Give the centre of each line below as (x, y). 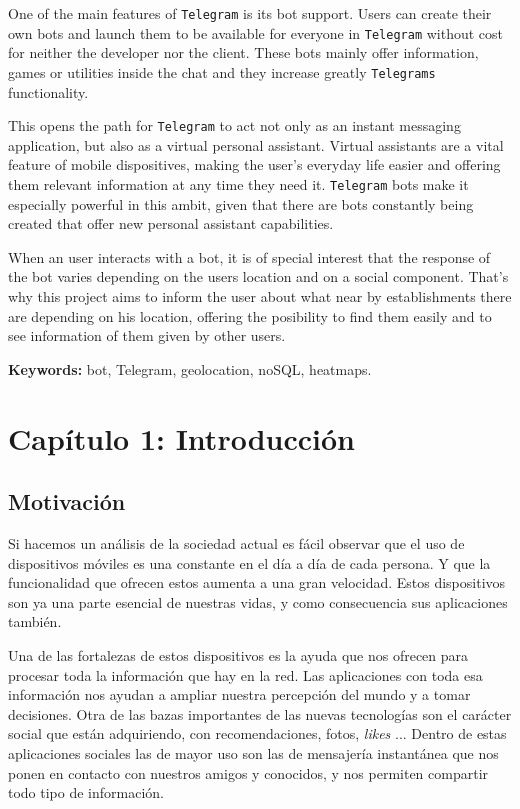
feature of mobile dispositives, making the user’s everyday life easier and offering (254, 164)
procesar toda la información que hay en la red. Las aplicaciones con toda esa (245, 674)
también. (35, 621)
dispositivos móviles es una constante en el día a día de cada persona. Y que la (249, 562)
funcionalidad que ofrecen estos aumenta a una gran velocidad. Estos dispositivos (257, 582)
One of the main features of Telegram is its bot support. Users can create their (250, 13)
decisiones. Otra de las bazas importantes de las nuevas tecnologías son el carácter (260, 713)
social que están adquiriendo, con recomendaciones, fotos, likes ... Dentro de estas (257, 733)
